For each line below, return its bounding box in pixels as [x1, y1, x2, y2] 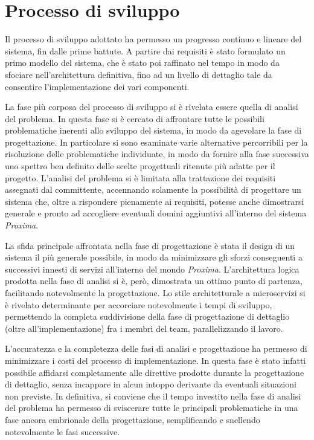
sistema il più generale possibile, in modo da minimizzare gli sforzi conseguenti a [5, 251, 303, 264]
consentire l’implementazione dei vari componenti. [5, 80, 190, 92]
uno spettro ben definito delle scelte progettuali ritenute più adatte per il [5, 160, 275, 172]
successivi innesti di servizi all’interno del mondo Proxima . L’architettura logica [5, 262, 300, 275]
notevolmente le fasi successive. [5, 425, 120, 438]
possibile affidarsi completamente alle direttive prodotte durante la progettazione [5, 366, 304, 378]
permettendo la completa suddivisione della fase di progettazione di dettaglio [5, 310, 290, 323]
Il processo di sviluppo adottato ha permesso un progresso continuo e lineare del [5, 33, 302, 45]
